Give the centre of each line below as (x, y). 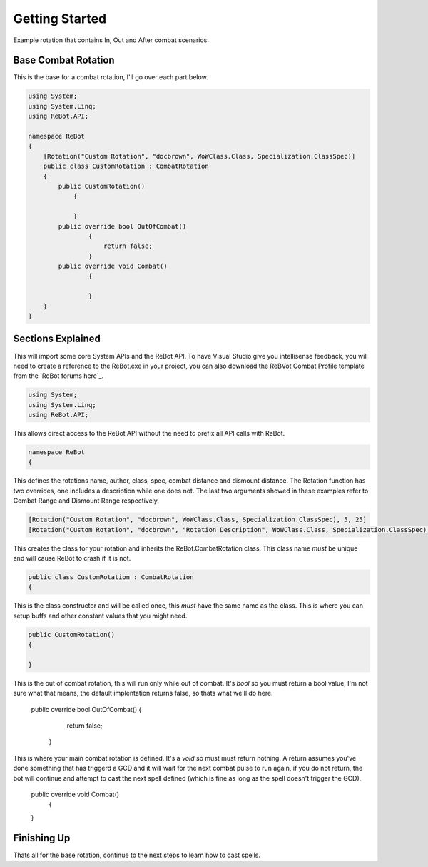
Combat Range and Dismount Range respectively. (86, 501)
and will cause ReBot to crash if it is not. (72, 558)
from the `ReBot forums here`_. (58, 376)
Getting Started (60, 19)
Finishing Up (42, 838)
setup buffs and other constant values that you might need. (100, 616)
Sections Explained (57, 339)
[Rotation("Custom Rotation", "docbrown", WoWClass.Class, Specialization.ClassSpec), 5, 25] (198, 520)
